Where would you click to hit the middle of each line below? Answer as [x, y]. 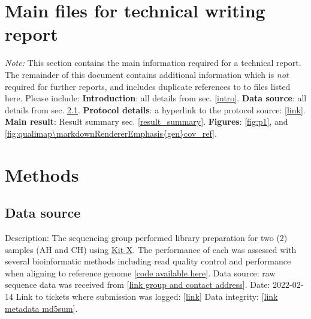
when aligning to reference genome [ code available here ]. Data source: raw [140, 273]
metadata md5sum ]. [41, 308]
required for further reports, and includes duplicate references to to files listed [148, 86]
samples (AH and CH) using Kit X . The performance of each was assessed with [151, 249]
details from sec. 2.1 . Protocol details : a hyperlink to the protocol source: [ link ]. [155, 109]
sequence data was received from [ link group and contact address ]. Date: [138, 285]
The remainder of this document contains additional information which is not [147, 74]
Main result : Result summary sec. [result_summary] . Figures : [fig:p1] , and [147, 121]
